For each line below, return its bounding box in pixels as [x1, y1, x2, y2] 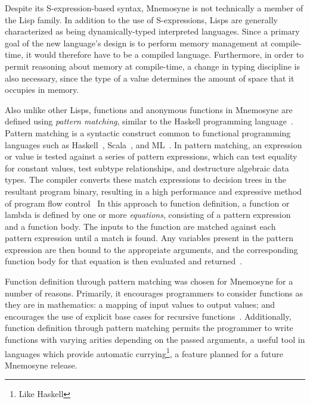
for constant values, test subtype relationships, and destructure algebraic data [5, 161, 289, 174]
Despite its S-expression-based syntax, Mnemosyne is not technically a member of [5, 2, 303, 14]
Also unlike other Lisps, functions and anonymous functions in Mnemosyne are [5, 103, 293, 115]
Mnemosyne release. [5, 358, 77, 371]
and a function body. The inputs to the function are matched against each [5, 220, 276, 232]
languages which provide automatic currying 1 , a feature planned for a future [5, 345, 284, 360]
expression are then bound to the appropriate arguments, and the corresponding [5, 243, 298, 255]
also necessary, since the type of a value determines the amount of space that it [5, 71, 294, 84]
